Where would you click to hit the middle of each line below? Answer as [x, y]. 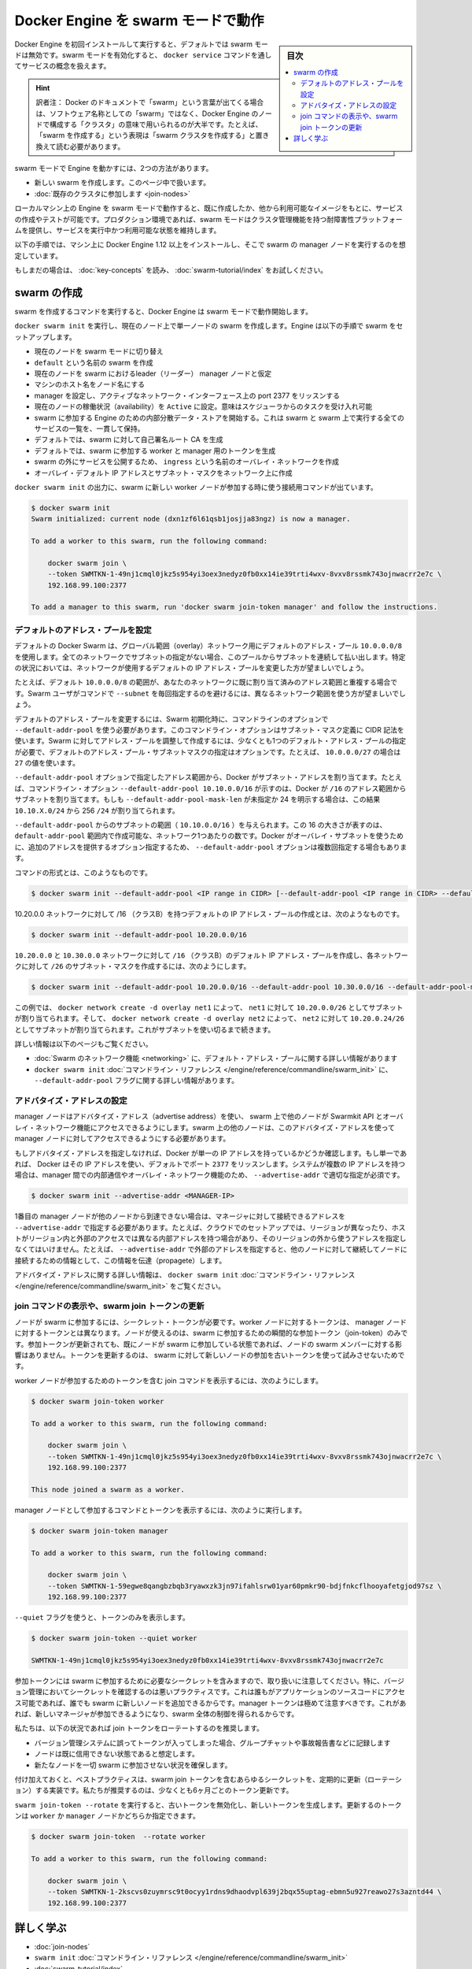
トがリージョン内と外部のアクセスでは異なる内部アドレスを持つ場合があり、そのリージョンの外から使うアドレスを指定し [210, 1239]
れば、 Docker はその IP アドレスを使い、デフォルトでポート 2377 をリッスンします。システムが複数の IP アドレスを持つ [210, 1164]
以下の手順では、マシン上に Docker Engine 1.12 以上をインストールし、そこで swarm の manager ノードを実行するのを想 [210, 245]
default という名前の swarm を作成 [94, 362]
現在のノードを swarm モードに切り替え [99, 351]
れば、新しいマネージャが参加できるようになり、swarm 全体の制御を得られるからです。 [157, 1714]
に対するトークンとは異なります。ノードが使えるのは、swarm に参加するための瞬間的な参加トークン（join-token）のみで [211, 1333]
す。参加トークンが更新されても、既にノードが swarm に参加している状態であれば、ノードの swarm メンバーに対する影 [208, 1344]
